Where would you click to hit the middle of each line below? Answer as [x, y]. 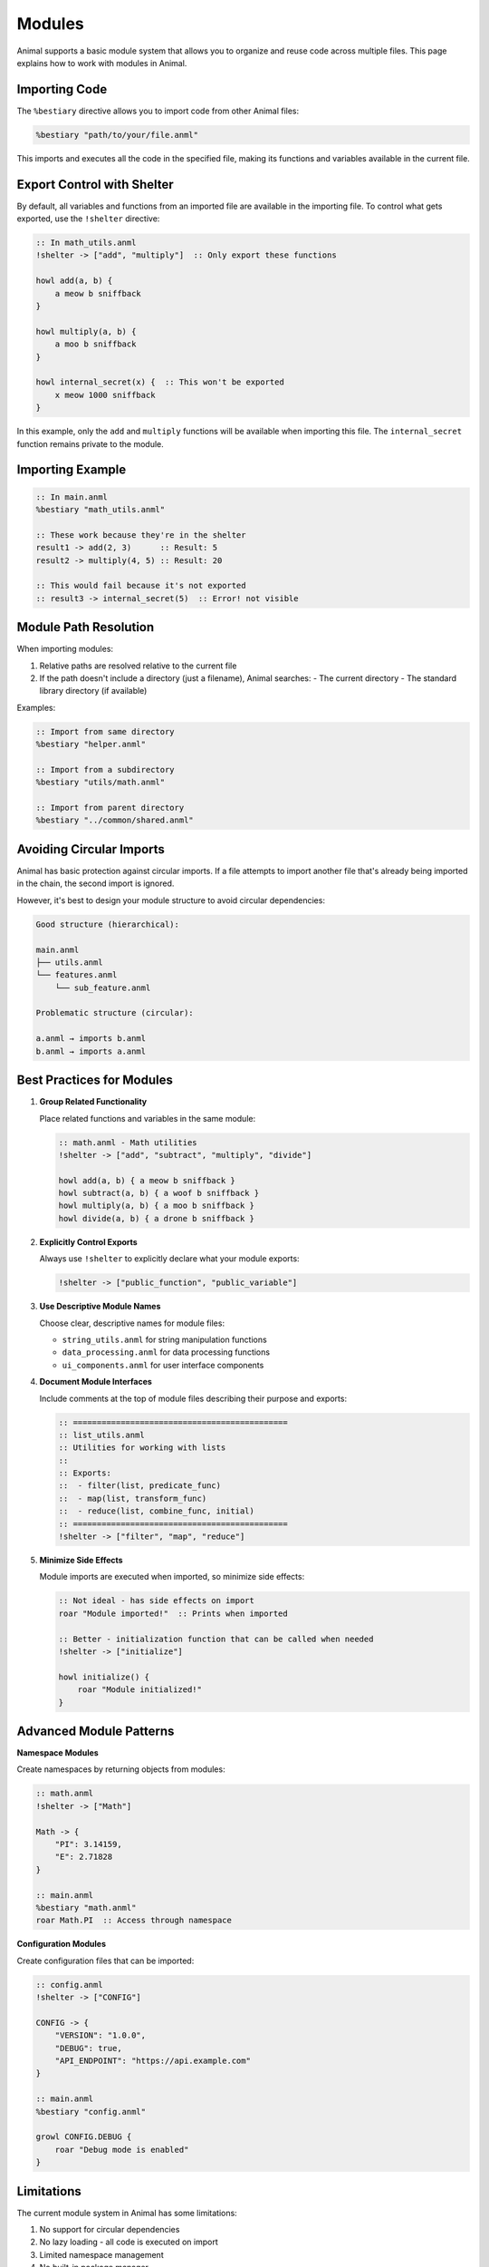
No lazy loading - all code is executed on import [129, 2242]
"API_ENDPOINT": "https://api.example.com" [153, 2061]
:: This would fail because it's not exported [141, 586]
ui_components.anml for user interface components [163, 1365]
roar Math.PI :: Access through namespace [134, 1921]
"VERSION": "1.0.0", [101, 2035]
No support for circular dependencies [110, 2230]
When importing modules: [65, 649]
